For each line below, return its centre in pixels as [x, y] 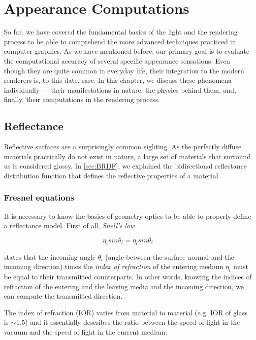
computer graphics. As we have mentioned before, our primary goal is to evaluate [127, 51]
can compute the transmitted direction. [63, 296]
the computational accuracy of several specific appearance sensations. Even [117, 60]
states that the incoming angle [50, 256]
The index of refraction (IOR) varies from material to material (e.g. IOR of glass [126, 312]
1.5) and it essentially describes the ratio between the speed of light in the [128, 322]
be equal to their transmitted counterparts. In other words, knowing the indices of [128, 277]
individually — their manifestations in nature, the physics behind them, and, [120, 89]
